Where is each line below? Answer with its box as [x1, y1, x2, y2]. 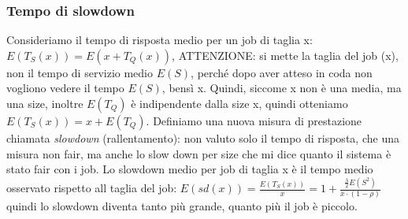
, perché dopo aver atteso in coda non [191, 64, 373, 80]
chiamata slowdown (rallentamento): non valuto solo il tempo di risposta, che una [6, 130, 399, 146]
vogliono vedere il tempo [6, 80, 124, 96]
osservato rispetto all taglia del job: [6, 180, 177, 196]
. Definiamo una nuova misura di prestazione [146, 113, 362, 128]
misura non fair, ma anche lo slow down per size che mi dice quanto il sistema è [6, 145, 391, 161]
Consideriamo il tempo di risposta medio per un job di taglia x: [6, 32, 313, 48]
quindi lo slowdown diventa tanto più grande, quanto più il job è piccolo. [6, 198, 358, 214]
